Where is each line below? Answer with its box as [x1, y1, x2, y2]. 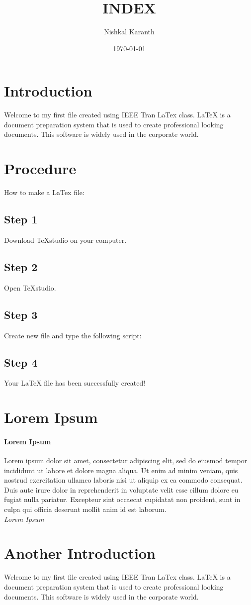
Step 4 [4, 354, 38, 370]
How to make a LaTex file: [4, 187, 84, 198]
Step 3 [4, 306, 38, 322]
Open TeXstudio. [4, 282, 56, 293]
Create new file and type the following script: [4, 330, 142, 340]
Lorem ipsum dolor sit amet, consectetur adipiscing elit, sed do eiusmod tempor [4, 455, 248, 466]
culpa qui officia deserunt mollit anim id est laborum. [4, 504, 167, 514]
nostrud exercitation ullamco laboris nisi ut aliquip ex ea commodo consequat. [4, 475, 243, 485]
